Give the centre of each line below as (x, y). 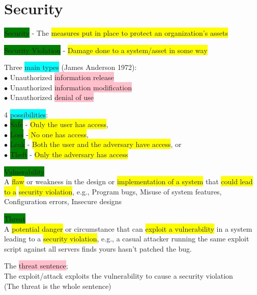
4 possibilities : (26, 114)
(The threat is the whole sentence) (58, 286)
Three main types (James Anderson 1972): (70, 67)
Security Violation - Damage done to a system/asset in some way (106, 50)
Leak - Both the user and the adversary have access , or (96, 144)
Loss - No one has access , (49, 134)
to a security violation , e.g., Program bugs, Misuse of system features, (113, 191)
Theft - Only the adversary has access (69, 154)
